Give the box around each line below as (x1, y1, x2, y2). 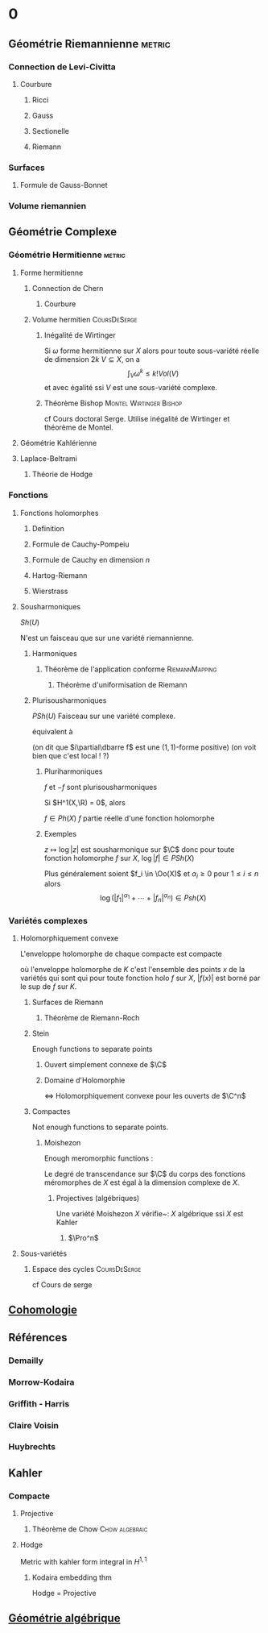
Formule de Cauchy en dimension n (31, 555, 150, 564)
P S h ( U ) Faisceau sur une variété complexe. (31, 711, 175, 721)
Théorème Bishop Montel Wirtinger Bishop (43, 398, 183, 408)
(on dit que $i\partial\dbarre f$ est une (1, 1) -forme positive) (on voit (31, 742, 257, 752)
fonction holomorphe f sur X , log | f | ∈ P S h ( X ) (43, 853, 195, 862)
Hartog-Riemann (31, 570, 88, 580)
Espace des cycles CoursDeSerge (31, 1265, 142, 1274)
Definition (31, 523, 64, 533)
